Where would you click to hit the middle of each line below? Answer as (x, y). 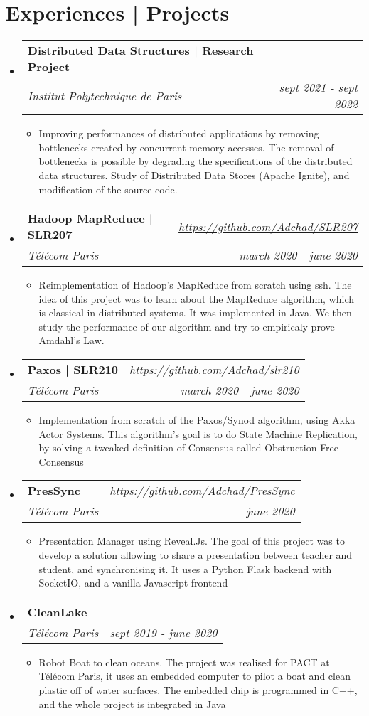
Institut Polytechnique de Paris (105, 95)
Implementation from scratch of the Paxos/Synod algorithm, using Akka (197, 420)
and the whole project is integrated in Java (132, 704)
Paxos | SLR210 (73, 370)
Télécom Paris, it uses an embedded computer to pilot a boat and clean (194, 676)
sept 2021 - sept (318, 87)
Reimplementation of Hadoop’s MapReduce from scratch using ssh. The (195, 285)
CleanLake (57, 611)
